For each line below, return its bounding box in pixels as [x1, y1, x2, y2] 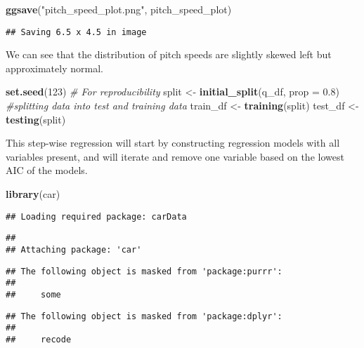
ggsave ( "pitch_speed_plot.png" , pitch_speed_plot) [6, 2, 232, 16]
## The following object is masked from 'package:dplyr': [6, 311, 282, 321]
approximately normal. [6, 60, 103, 75]
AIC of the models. [6, 163, 88, 178]
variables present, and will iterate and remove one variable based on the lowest [6, 149, 344, 163]
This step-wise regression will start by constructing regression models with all [6, 135, 340, 150]
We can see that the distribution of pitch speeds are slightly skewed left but [6, 47, 332, 62]
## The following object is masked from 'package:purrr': [6, 266, 282, 276]
